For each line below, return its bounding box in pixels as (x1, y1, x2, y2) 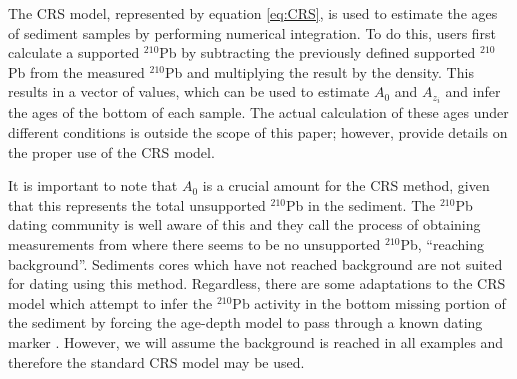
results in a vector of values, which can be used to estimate (8, 81, 370, 102)
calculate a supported (8, 42, 140, 63)
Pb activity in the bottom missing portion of (232, 292, 506, 313)
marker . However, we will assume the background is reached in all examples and (8, 332, 504, 352)
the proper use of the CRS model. (8, 141, 215, 162)
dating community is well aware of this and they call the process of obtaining (8, 214, 481, 235)
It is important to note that (8, 175, 178, 196)
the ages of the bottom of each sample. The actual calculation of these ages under (8, 102, 509, 123)
